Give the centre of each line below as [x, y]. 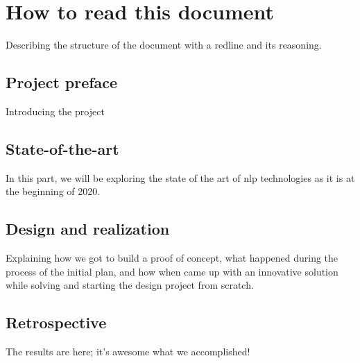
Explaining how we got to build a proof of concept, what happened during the [172, 258]
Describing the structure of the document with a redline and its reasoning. [164, 45]
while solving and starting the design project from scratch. [130, 285]
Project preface [62, 82]
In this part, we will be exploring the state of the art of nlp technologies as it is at [180, 177]
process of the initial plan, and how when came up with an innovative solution [172, 271]
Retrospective [56, 322]
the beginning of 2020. [53, 191]
